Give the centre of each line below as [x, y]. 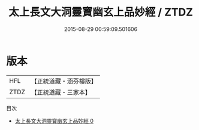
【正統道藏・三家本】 [61, 92]
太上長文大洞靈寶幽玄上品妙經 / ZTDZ [101, 12]
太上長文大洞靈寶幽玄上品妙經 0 [54, 120]
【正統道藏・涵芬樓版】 [64, 81]
